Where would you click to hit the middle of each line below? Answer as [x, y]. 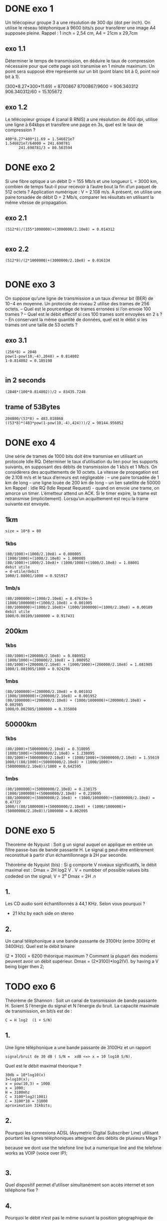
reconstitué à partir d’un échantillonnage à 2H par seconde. [66, 855]
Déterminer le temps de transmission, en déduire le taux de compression [80, 61]
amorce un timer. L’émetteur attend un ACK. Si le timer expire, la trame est [81, 493]
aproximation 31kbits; [29, 1105]
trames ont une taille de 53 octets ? [41, 325]
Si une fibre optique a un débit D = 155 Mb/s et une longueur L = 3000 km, [82, 181]
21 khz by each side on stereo [43, 913]
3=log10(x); [17, 1079]
